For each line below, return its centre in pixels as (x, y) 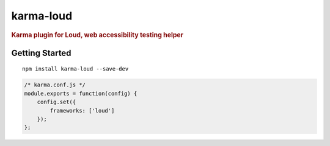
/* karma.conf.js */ (55, 85)
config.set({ (57, 102)
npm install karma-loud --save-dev (75, 69)
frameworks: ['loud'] (82, 110)
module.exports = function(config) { (81, 93)
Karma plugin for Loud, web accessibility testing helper (97, 35)
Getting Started (41, 53)
